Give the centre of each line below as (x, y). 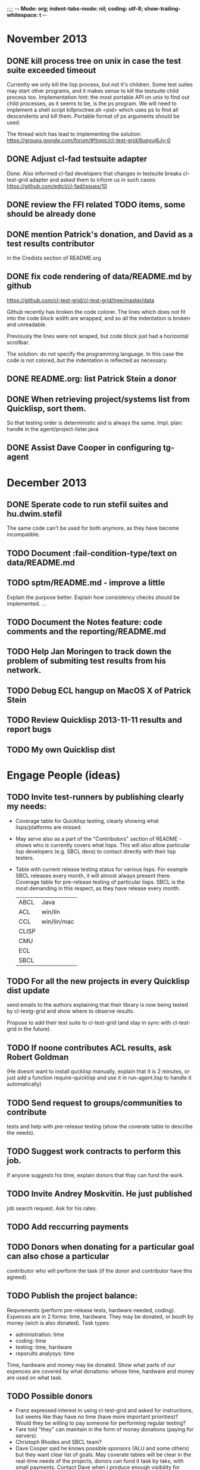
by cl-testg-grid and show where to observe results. (71, 1011)
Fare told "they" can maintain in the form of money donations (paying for (104, 1430)
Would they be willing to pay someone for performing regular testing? (101, 1423)
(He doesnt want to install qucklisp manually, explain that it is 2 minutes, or (98, 1072)
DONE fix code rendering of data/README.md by (99, 277)
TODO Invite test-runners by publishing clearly (95, 797)
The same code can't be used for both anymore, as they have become (93, 528)
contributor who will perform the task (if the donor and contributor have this (100, 1271)
